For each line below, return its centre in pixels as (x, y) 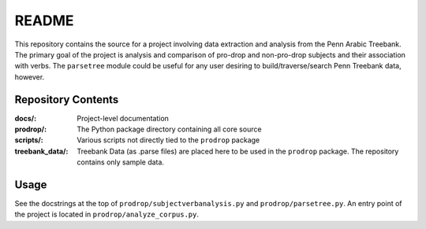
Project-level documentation (123, 118)
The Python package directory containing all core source (169, 129)
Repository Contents (67, 100)
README (44, 20)
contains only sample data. (121, 162)
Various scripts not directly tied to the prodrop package (168, 140)
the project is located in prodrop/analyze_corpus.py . (107, 214)
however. (30, 77)
